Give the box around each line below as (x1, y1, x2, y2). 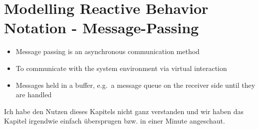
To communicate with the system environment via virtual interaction (15, 63, 227, 73)
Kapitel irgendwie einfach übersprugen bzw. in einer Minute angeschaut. (4, 116, 225, 126)
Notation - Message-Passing (4, 17, 199, 38)
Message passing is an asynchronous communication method (15, 46, 200, 57)
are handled (15, 89, 52, 100)
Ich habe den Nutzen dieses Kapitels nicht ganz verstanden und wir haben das (4, 106, 244, 116)
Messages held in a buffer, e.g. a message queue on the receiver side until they (15, 79, 256, 90)
